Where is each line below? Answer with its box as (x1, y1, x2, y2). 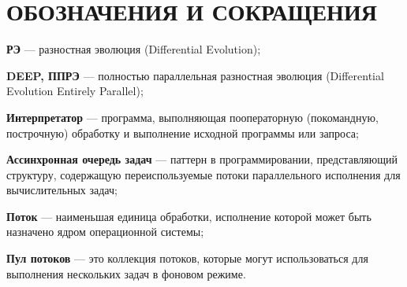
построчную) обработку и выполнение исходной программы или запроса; (6, 124, 359, 141)
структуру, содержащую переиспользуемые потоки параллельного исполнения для (6, 166, 401, 182)
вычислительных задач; (6, 182, 118, 198)
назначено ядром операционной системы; (6, 223, 204, 240)
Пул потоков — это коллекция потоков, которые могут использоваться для (6, 250, 368, 267)
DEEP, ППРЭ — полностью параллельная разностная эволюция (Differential (6, 67, 384, 83)
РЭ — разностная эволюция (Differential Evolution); (6, 41, 261, 57)
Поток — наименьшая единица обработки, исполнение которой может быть (6, 208, 372, 224)
